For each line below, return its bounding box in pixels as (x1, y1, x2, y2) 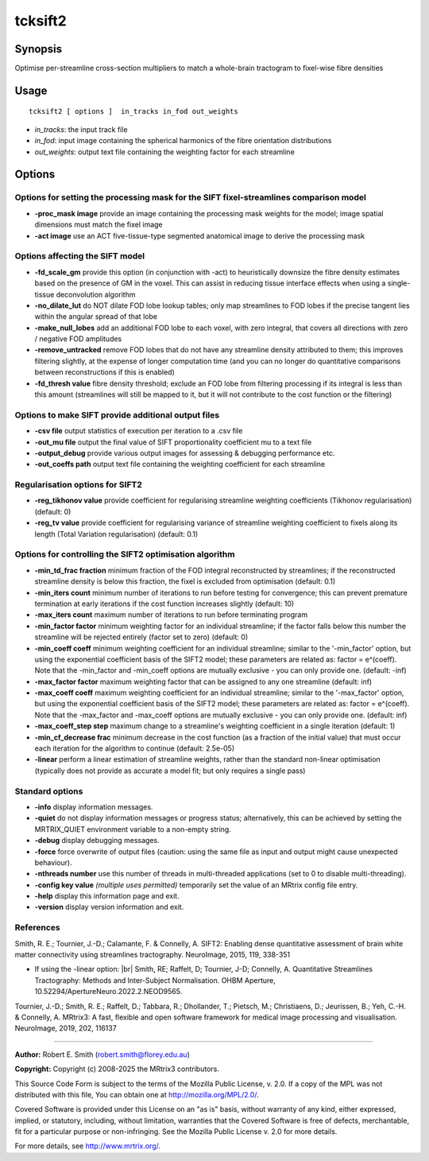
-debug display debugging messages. (34, 836, 160, 845)
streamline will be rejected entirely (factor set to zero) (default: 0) (34, 632, 249, 642)
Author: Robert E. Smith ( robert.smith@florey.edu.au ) (14, 1050, 190, 1059)
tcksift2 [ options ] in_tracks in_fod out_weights (29, 107, 238, 116)
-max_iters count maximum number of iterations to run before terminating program (34, 610, 308, 619)
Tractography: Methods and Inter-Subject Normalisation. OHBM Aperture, (34, 975, 276, 985)
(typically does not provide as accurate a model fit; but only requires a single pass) (34, 766, 306, 775)
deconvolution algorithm (56, 289, 136, 299)
